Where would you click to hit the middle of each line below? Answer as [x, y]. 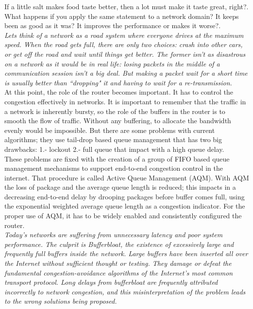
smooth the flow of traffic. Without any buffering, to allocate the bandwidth [118, 121]
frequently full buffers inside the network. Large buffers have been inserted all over [126, 253]
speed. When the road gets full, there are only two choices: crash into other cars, [124, 44]
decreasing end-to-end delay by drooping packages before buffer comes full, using [125, 196]
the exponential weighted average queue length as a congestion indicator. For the [125, 206]
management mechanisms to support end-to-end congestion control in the [114, 168]
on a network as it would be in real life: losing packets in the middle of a [112, 63]
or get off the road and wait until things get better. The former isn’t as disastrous [125, 54]
